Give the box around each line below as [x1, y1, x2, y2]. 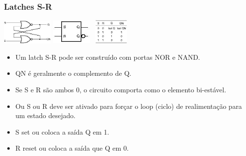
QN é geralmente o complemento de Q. [15, 68, 132, 78]
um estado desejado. [15, 110, 76, 121]
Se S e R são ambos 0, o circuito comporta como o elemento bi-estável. [15, 85, 227, 94]
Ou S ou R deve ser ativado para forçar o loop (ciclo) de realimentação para [15, 101, 242, 111]
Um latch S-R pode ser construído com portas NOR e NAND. [15, 52, 200, 62]
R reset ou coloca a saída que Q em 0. [15, 143, 129, 153]
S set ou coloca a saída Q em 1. [15, 126, 109, 137]
